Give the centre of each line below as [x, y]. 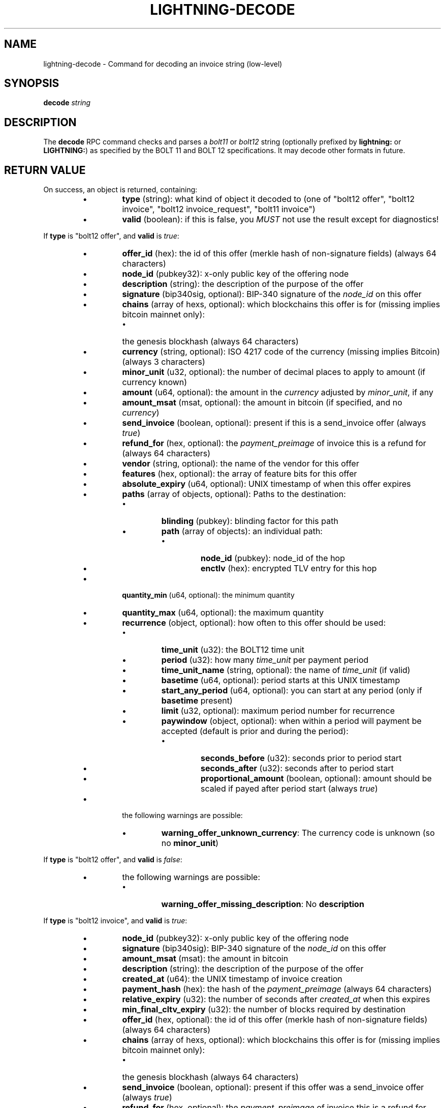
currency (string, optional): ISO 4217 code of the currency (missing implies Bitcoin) [281, 352]
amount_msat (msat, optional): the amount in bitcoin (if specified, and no [262, 403]
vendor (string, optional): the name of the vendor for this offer [241, 464]
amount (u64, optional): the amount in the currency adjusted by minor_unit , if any [278, 392]
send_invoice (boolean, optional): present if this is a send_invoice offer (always [274, 423]
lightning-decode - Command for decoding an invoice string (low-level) [163, 64]
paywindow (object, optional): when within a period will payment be [291, 721]
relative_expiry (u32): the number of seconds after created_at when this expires [276, 999]
